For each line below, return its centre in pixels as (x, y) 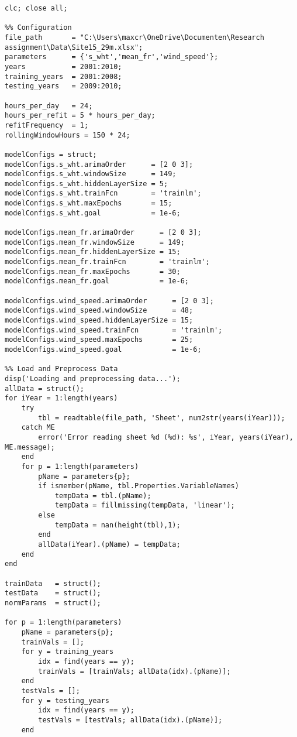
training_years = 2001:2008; (63, 76)
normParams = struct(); (53, 603)
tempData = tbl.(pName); (103, 496)
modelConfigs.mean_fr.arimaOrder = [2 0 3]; (103, 233)
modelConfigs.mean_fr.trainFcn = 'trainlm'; (107, 262)
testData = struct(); (53, 593)
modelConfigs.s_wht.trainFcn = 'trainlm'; (103, 193)
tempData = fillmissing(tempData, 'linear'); (145, 505)
